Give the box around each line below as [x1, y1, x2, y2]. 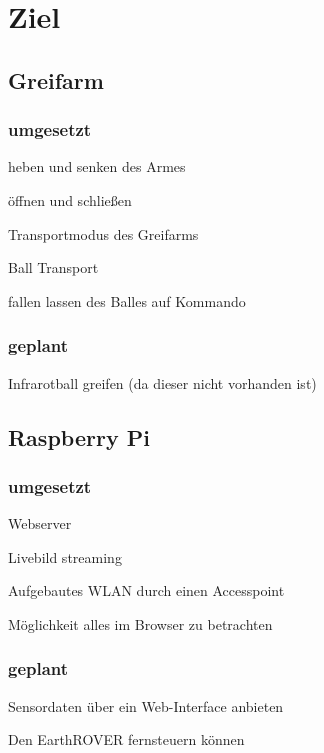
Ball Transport [8, 257, 99, 278]
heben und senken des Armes [8, 156, 186, 177]
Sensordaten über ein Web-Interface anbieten [8, 695, 284, 716]
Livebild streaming [8, 546, 122, 567]
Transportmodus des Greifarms [8, 223, 199, 244]
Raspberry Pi [8, 421, 150, 452]
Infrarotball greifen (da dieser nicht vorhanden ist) [8, 372, 317, 393]
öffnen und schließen [8, 189, 132, 210]
